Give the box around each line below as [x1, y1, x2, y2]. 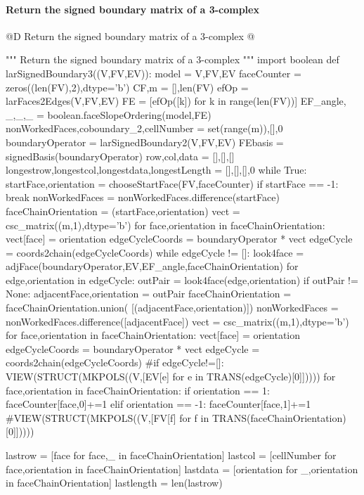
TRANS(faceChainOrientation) [212, 410, 346, 425]
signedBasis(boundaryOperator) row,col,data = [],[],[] [6, 148, 235, 163]
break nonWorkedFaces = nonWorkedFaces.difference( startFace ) [6, 190, 280, 205]
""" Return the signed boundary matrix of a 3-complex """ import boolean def [6, 52, 339, 67]
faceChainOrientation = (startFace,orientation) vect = [6, 203, 240, 218]
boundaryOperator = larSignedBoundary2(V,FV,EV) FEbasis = [6, 134, 284, 149]
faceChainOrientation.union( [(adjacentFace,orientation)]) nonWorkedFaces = [6, 300, 339, 315]
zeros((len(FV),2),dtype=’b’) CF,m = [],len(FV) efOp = [6, 79, 249, 94]
